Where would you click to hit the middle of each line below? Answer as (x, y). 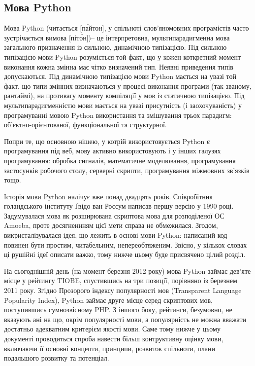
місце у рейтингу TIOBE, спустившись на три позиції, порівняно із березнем (121, 280)
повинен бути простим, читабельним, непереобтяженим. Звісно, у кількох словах (126, 244)
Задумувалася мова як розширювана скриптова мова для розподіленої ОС (114, 215)
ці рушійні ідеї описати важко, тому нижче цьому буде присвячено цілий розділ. (125, 254)
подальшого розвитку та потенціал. (57, 358)
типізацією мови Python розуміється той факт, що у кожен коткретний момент (123, 56)
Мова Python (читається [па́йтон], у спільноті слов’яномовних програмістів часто (127, 28)
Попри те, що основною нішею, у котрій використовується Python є (107, 141)
